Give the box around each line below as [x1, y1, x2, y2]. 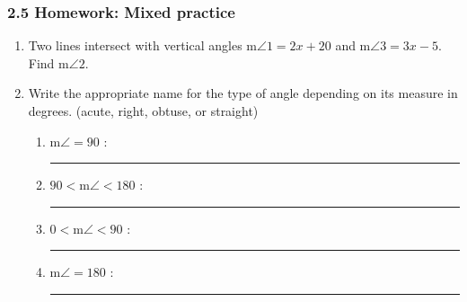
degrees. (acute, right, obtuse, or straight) [28, 102, 259, 120]
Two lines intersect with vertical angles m [28, 36, 258, 55]
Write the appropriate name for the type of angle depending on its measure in [28, 84, 458, 102]
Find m [28, 53, 69, 72]
